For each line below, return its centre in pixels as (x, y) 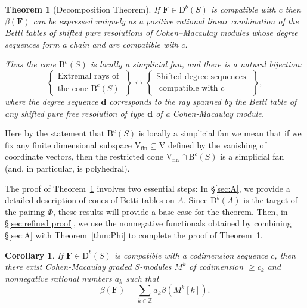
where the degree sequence (52, 101)
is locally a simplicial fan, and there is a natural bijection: (196, 64)
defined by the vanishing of (217, 144)
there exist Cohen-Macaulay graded (68, 267)
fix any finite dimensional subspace (68, 144)
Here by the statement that (55, 133)
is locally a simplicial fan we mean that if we (220, 133)
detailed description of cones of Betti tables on (90, 200)
